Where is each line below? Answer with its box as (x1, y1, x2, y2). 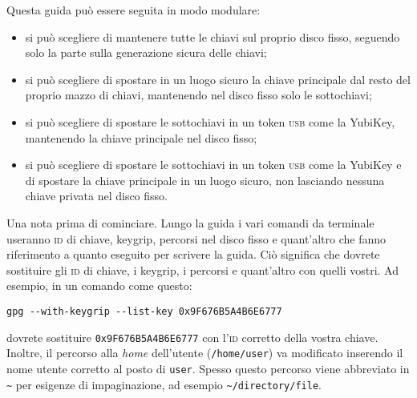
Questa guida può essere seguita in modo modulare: (6, 2, 261, 18)
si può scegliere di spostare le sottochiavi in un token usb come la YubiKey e (25, 156, 402, 173)
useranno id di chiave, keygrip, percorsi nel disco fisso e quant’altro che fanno (6, 230, 387, 247)
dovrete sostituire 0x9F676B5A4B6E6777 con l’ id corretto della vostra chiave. (6, 328, 379, 345)
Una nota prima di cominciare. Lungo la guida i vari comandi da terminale (6, 214, 374, 231)
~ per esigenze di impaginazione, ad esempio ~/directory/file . (6, 376, 322, 392)
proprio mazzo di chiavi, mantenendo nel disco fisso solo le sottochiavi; (25, 86, 372, 103)
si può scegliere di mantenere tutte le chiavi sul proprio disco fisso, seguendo (25, 28, 400, 45)
